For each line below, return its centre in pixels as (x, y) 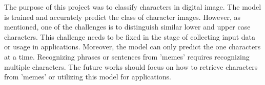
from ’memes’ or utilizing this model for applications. (88, 77)
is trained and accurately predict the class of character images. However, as (123, 17)
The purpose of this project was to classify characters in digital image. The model (133, 7)
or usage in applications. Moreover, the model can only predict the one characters (132, 47)
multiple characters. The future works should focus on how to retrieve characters (131, 66)
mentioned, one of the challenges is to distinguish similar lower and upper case (127, 27)
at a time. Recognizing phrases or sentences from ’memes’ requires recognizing (127, 56)
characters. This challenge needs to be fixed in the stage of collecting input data (130, 36)
